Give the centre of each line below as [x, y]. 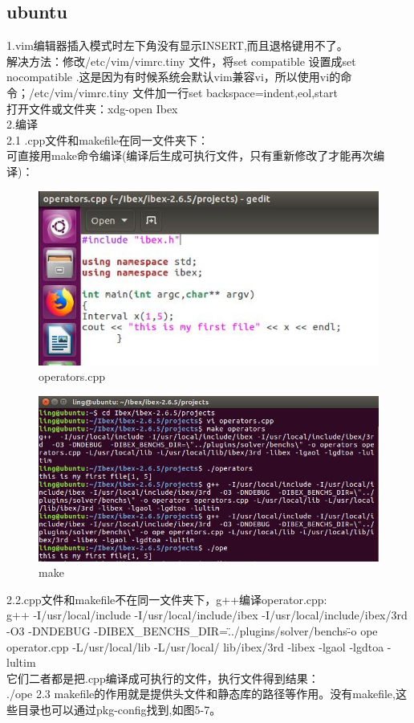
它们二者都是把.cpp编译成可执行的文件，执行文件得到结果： [163, 678]
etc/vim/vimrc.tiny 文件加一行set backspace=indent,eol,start [186, 92]
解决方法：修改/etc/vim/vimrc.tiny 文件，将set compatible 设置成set [181, 61]
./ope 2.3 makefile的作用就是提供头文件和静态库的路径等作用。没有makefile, [201, 694]
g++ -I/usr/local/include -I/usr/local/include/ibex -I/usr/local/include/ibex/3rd [207, 615]
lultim [21, 662]
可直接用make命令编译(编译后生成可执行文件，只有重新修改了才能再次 [190, 155]
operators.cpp [72, 376]
